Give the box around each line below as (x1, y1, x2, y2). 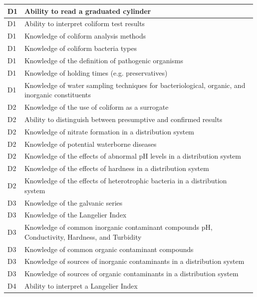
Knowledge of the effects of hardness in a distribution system (24, 163, 209, 173)
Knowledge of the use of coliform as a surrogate (24, 102, 169, 112)
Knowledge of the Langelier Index (24, 210, 127, 220)
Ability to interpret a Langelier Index (24, 281, 138, 291)
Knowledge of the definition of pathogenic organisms (24, 55, 183, 65)
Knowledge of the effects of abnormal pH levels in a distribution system (24, 151, 241, 161)
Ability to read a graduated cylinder (24, 5, 151, 16)
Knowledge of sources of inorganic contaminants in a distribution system (24, 256, 245, 266)
